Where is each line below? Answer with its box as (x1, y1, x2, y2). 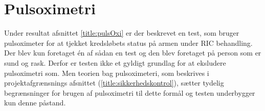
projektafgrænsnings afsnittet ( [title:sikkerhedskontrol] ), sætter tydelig (4, 77, 224, 88)
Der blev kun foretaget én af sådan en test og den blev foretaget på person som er (4, 47, 261, 58)
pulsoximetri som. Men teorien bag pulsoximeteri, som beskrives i (4, 67, 209, 78)
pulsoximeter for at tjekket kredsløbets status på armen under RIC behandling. (4, 37, 253, 48)
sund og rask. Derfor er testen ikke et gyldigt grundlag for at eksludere (4, 57, 226, 68)
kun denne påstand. (4, 97, 66, 108)
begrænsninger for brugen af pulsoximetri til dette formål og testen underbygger (4, 87, 255, 98)
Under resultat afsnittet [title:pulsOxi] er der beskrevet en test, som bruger (4, 27, 239, 38)
